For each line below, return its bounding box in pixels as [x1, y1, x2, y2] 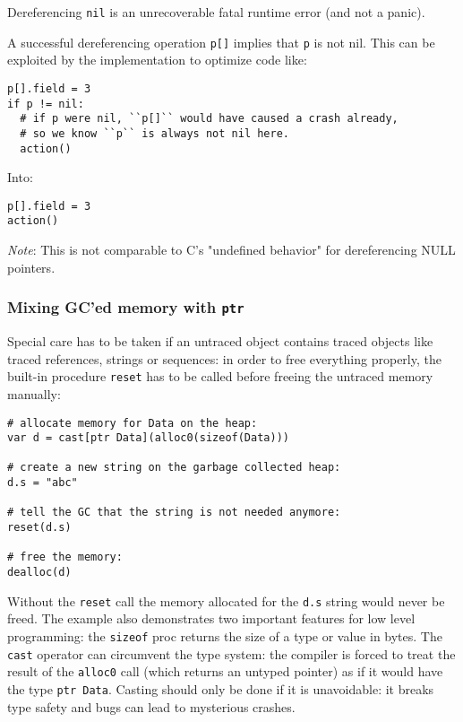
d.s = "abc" [7, 476, 78, 490]
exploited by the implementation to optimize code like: [7, 50, 307, 69]
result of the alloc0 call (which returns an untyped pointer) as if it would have [7, 662, 443, 681]
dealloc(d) [7, 566, 72, 579]
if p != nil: [7, 97, 84, 110]
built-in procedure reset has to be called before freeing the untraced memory [7, 367, 433, 386]
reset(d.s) [7, 521, 72, 535]
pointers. [7, 257, 56, 276]
